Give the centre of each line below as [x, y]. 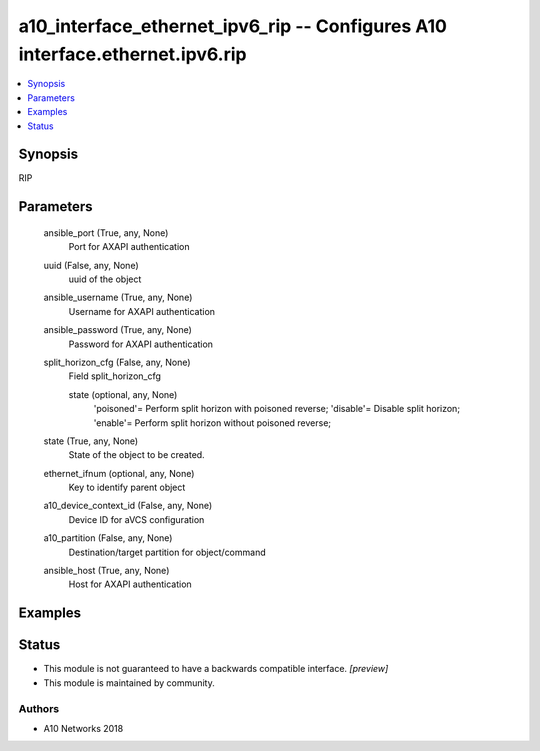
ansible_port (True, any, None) [106, 232]
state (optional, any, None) [123, 394]
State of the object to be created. [136, 455]
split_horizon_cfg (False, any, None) [117, 362]
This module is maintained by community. [129, 682]
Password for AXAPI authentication [141, 344]
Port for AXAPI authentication [129, 247]
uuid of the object [105, 279]
